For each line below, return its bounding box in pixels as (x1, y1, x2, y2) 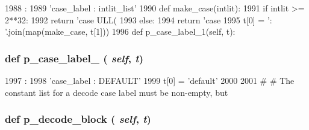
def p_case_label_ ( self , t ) (5, 50, 143, 65)
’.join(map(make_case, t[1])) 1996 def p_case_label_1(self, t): (5, 25, 236, 38)
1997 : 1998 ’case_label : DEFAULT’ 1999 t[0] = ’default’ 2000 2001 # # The (5, 74, 295, 86)
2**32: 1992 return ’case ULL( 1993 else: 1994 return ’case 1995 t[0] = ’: (5, 13, 272, 26)
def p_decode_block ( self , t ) (5, 111, 151, 126)
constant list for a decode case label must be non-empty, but (5, 86, 228, 98)
